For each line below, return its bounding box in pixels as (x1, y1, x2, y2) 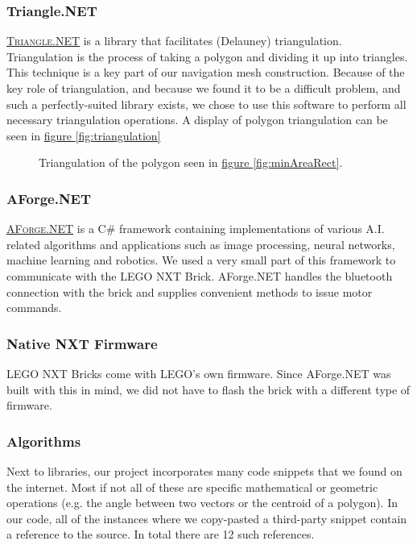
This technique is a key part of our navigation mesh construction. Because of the (6, 64, 405, 81)
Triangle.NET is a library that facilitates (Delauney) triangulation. (6, 32, 342, 49)
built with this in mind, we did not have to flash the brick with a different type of (6, 381, 411, 397)
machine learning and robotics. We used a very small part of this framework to (6, 252, 396, 268)
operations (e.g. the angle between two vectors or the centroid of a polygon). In (6, 494, 398, 511)
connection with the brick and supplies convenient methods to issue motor (6, 283, 373, 300)
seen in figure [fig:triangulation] (6, 127, 161, 144)
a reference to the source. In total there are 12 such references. (6, 526, 315, 543)
